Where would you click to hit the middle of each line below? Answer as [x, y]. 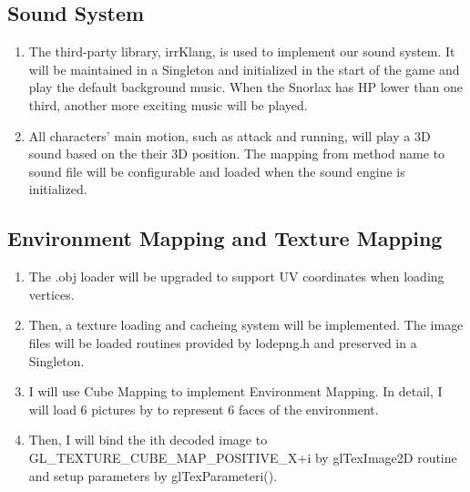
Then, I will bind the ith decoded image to [148, 440]
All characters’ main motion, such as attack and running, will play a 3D [230, 135]
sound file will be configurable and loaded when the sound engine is [217, 171]
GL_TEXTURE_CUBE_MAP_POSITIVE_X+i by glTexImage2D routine [243, 457]
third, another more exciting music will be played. [168, 104]
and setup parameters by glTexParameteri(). [153, 475]
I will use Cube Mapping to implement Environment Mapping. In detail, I [235, 391]
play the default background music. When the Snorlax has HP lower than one [245, 87]
